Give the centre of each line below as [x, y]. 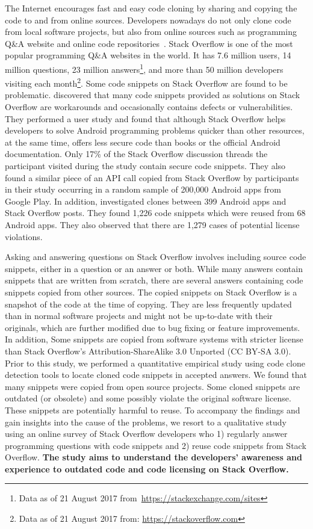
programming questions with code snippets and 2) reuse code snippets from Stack [156, 445]
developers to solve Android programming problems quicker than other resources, [155, 130]
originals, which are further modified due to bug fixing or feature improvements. [153, 327]
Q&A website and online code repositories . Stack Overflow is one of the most [149, 43]
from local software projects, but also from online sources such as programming [151, 32]
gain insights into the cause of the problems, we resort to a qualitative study [146, 422]
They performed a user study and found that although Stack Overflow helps [145, 118]
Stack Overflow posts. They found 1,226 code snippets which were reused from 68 [155, 213]
